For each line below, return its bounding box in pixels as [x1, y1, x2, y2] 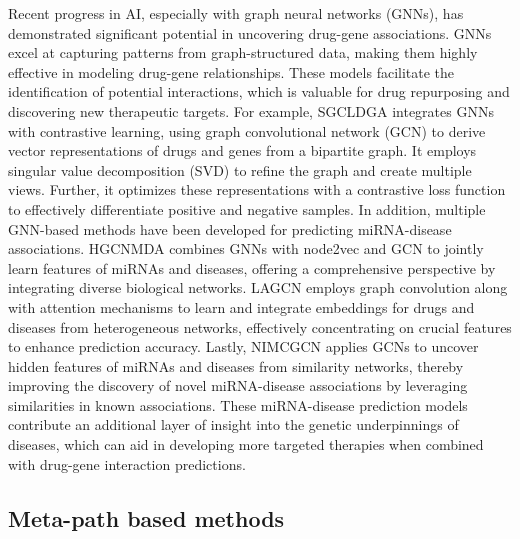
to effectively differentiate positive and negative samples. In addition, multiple [8, 198, 486, 219]
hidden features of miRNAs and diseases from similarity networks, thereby [8, 355, 464, 376]
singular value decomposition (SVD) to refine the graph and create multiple [8, 159, 472, 180]
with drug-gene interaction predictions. [8, 453, 246, 474]
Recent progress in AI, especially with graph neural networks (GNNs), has [8, 3, 464, 23]
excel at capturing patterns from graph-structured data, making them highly [8, 42, 478, 63]
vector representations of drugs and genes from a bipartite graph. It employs [8, 140, 477, 161]
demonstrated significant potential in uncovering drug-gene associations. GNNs [8, 22, 492, 43]
